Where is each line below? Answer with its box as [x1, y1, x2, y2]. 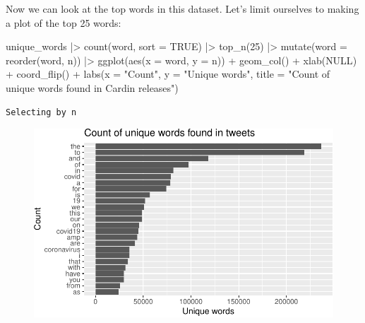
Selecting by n [6, 107, 77, 117]
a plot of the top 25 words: [6, 15, 121, 30]
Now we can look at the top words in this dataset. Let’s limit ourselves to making [6, 1, 359, 16]
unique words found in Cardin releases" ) [6, 80, 179, 95]
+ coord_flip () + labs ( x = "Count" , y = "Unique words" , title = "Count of [6, 66, 330, 81]
